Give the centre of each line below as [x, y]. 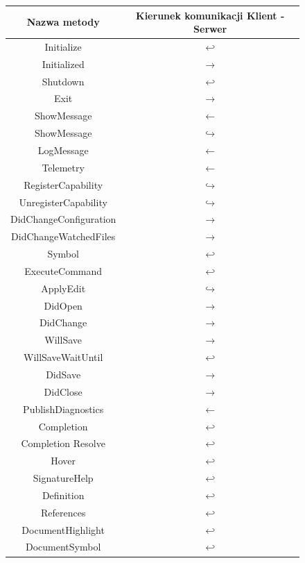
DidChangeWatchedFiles [63, 236]
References [63, 512]
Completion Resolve [63, 443]
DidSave [63, 374]
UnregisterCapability [63, 202]
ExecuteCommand [63, 270]
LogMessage [63, 150]
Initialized [63, 64]
